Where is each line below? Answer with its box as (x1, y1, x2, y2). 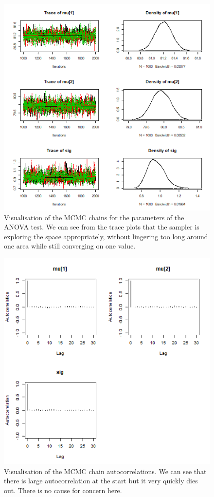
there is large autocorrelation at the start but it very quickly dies (4, 476, 198, 486)
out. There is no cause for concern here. (4, 485, 122, 495)
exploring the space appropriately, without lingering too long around (4, 231, 208, 241)
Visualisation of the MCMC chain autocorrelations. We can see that (4, 466, 207, 476)
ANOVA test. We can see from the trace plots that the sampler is (4, 222, 199, 232)
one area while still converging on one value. (4, 241, 136, 251)
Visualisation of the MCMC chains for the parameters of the (4, 212, 184, 222)
